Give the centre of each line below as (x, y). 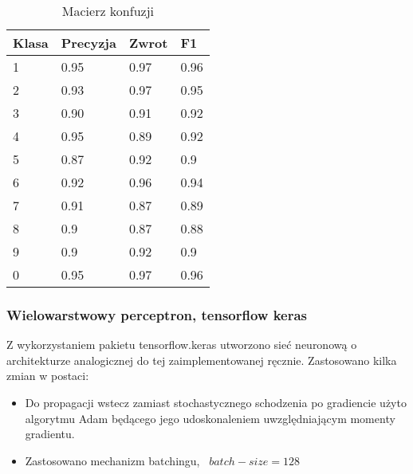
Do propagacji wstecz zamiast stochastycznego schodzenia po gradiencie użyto (216, 402)
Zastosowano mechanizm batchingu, (112, 460)
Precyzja (88, 43)
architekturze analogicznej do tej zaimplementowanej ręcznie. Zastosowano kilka (202, 360)
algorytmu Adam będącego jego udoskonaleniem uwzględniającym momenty (210, 418)
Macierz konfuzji (108, 11)
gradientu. (50, 434)
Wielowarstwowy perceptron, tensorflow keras (157, 314)
